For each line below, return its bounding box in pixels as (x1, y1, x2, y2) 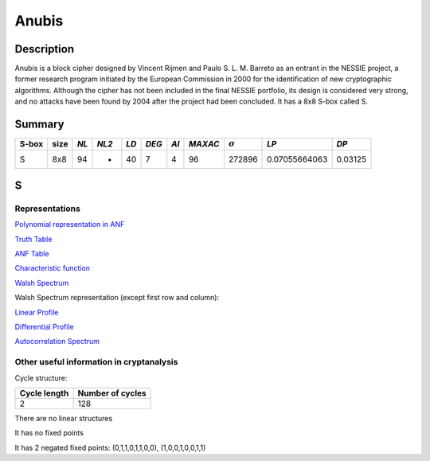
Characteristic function (14, 264, 91, 273)
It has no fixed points (14, 428, 84, 438)
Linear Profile (14, 307, 59, 317)
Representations (14, 203, 81, 214)
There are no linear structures (14, 413, 113, 423)
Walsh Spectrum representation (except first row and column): (14, 293, 219, 303)
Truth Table (14, 234, 53, 244)
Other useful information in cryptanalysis (14, 357, 178, 368)
